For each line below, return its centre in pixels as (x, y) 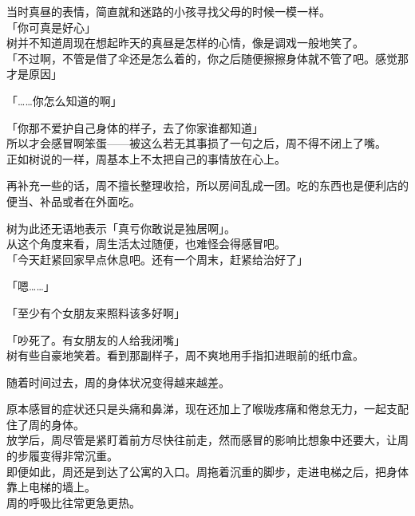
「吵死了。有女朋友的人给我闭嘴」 (96, 339)
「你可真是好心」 (51, 27)
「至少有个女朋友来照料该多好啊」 (96, 312)
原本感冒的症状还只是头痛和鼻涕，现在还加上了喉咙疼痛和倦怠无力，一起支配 (207, 409)
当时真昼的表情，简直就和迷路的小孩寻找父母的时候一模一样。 (168, 11)
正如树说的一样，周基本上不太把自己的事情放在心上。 (146, 158)
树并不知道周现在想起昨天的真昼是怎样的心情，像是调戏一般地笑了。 (185, 43)
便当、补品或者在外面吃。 (73, 201)
